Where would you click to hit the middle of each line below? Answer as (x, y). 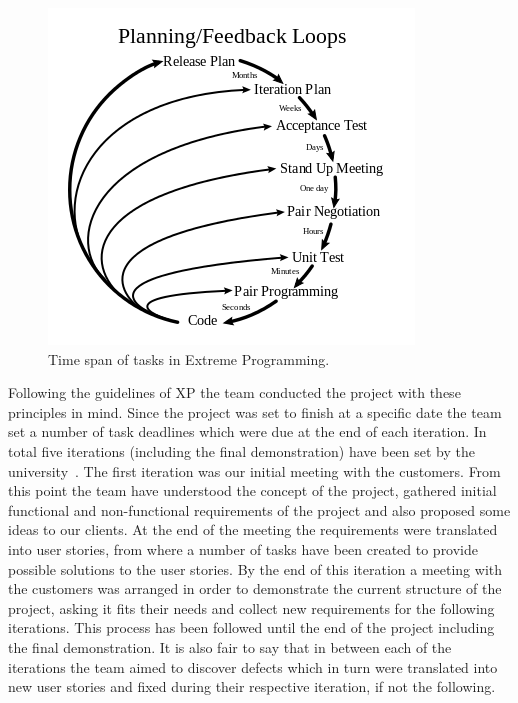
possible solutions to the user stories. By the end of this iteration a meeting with (255, 568)
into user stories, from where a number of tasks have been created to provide (243, 548)
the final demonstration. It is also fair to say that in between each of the (230, 646)
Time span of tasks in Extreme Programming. (189, 358)
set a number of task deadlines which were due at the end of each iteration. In (247, 431)
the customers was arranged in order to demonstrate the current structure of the (255, 588)
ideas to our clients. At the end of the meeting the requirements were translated (253, 529)
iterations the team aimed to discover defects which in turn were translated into (253, 666)
